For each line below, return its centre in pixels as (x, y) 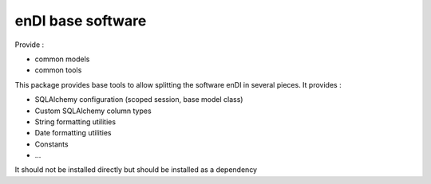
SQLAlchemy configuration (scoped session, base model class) (139, 100)
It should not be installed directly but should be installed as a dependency (136, 170)
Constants (51, 144)
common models (62, 59)
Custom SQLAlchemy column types (93, 111)
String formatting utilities (75, 121)
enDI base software (81, 21)
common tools (58, 70)
